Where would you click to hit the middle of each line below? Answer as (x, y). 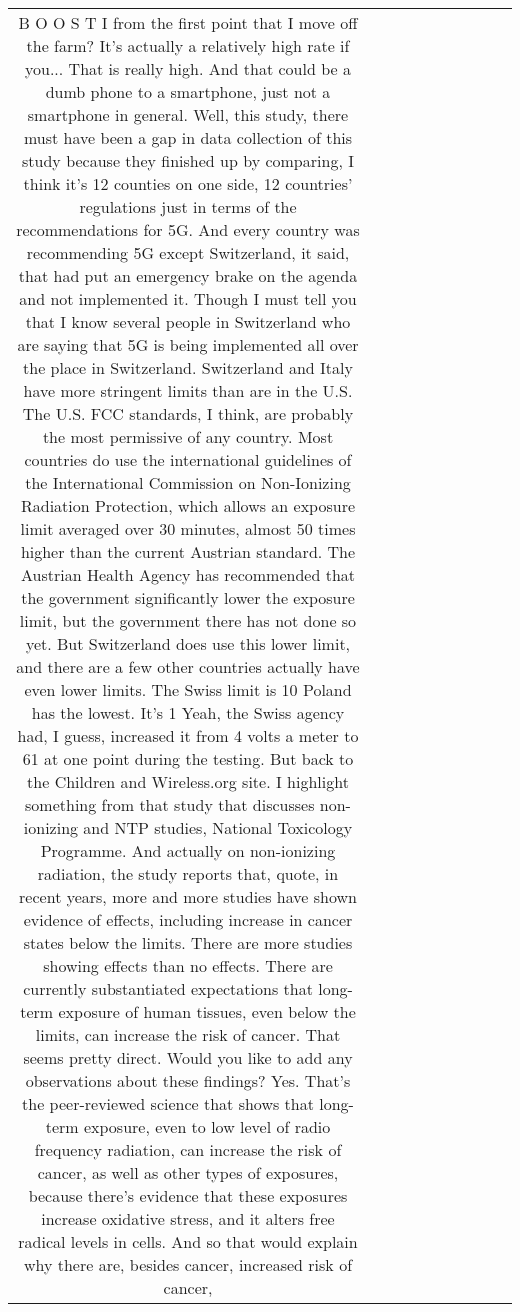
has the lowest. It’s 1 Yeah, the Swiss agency (188, 712)
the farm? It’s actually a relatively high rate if (188, 45)
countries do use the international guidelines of (188, 459)
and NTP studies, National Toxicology (218, 827)
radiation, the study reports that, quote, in (188, 873)
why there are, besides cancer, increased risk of (188, 1264)
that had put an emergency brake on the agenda (188, 275)
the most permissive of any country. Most (188, 436)
